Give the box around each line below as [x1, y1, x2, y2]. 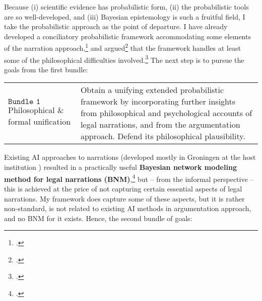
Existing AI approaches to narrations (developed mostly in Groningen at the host [4, 152, 256, 162]
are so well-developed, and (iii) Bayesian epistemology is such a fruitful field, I [4, 11, 245, 22]
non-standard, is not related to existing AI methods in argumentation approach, [4, 203, 251, 214]
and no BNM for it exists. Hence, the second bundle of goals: [4, 213, 192, 223]
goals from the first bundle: [4, 64, 88, 74]
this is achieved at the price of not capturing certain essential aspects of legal [4, 183, 242, 193]
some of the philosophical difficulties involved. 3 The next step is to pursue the [4, 53, 244, 65]
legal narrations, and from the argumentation [80, 119, 240, 131]
